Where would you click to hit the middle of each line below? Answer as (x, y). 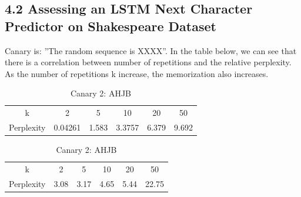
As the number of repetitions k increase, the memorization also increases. (137, 73)
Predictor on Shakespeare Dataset (111, 26)
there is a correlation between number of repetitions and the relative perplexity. (148, 62)
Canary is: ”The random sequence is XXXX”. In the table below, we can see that (151, 50)
